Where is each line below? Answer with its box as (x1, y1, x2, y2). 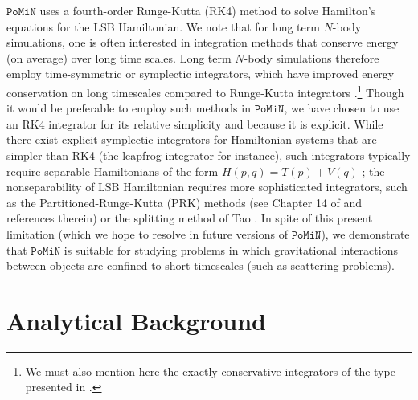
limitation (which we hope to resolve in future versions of (6, 225, 288, 242)
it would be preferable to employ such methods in (6, 100, 251, 116)
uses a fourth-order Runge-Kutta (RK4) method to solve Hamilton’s (39, 2, 376, 18)
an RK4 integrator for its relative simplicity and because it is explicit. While (6, 115, 383, 132)
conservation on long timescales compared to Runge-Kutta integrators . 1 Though (6, 81, 404, 100)
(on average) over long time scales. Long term (6, 49, 232, 66)
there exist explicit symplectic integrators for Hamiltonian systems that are (6, 131, 377, 148)
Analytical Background (6, 304, 266, 337)
